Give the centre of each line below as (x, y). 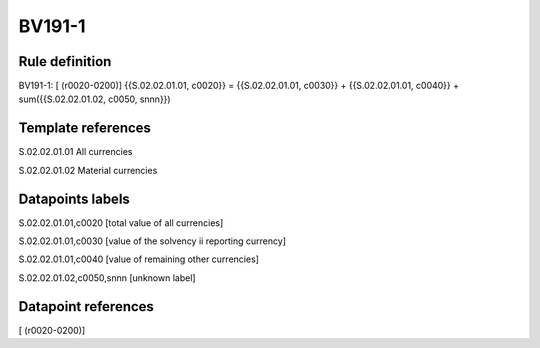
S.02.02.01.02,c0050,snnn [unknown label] (107, 277)
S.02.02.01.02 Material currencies (88, 170)
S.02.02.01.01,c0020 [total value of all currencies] (121, 222)
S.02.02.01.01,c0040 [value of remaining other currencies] (139, 259)
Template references (85, 128)
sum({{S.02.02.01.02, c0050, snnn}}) (94, 99)
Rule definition (65, 61)
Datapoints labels (74, 198)
